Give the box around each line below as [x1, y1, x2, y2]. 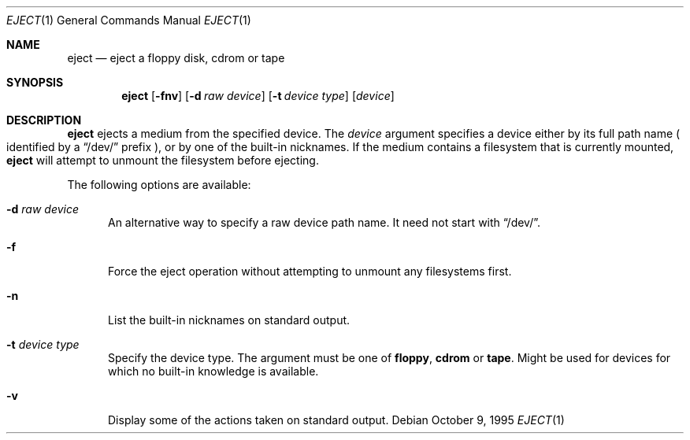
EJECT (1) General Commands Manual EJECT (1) [6, 13, 251, 27]
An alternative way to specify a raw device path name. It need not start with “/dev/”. [108, 216, 541, 229]
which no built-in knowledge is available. [108, 364, 319, 378]
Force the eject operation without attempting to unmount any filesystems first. [108, 264, 512, 278]
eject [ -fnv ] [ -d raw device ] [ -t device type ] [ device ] [121, 89, 395, 102]
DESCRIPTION [6, 113, 82, 127]
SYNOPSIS [6, 76, 64, 89]
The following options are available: [67, 178, 251, 191]
